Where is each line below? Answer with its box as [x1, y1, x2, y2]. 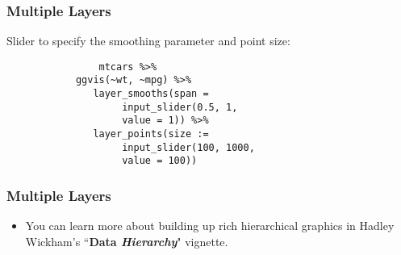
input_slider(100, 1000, [122, 141, 255, 153]
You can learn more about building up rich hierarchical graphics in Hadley [25, 217, 395, 234]
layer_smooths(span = [93, 88, 209, 100]
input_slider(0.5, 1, [122, 101, 238, 113]
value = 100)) [122, 155, 198, 167]
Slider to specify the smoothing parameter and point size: [6, 32, 290, 49]
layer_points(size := [93, 128, 209, 140]
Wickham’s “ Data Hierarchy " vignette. [25, 232, 228, 249]
